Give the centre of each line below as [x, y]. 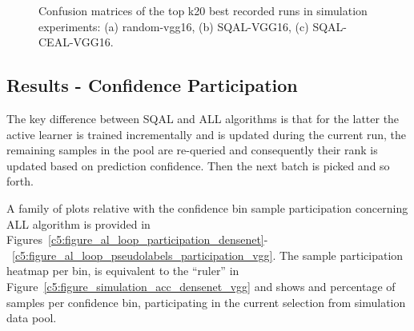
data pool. [32, 318]
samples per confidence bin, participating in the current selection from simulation [206, 302]
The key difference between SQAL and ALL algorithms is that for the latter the [203, 118]
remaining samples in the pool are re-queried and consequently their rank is [192, 150]
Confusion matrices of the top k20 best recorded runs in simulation [203, 10]
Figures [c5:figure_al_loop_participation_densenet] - [137, 239]
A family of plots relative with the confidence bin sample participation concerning [207, 207]
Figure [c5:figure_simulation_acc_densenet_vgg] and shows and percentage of [201, 286]
